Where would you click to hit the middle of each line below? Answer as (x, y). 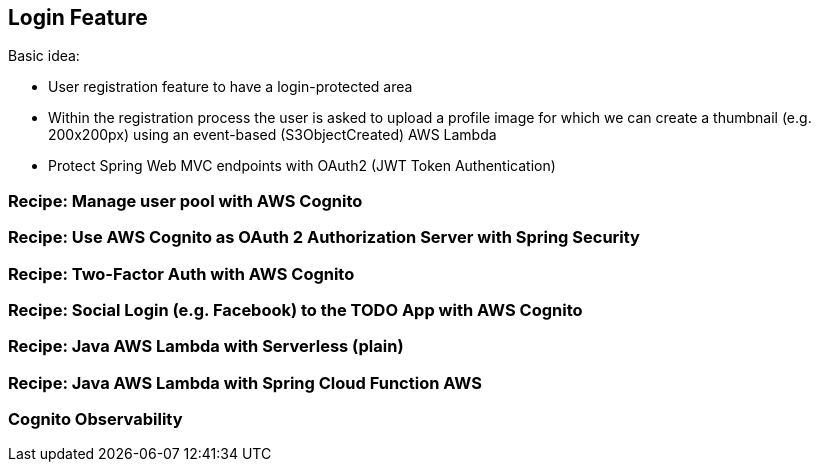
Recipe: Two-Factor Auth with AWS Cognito (181, 273)
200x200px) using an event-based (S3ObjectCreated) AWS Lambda (272, 135)
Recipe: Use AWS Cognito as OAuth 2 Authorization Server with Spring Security (324, 237)
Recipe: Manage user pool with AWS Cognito (185, 200)
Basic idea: (44, 56)
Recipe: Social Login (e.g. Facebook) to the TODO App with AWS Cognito (295, 309)
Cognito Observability (95, 419)
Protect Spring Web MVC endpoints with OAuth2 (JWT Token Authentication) (302, 166)
